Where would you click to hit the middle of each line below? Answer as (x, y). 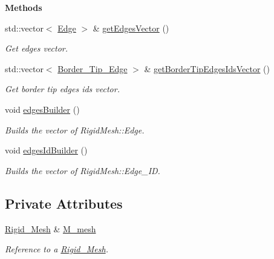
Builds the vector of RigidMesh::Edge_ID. (83, 170)
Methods (24, 7)
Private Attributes (64, 203)
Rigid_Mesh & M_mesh (51, 228)
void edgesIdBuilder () (46, 150)
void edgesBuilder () (42, 109)
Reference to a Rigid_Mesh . (57, 249)
